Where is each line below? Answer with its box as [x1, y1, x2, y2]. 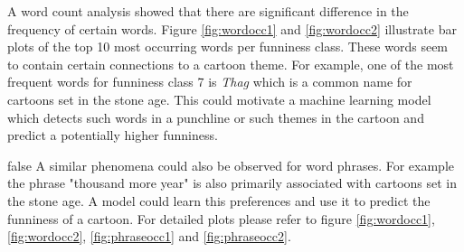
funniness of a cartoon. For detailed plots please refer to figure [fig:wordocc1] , [7, 209, 435, 228]
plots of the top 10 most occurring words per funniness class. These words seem [7, 37, 449, 56]
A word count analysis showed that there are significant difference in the [7, 2, 409, 20]
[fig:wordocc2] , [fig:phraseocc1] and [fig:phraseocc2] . [7, 227, 291, 246]
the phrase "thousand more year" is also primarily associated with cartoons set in [7, 173, 458, 192]
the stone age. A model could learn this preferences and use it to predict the [7, 191, 431, 210]
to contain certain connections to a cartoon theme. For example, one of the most [7, 54, 454, 73]
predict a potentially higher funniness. [7, 126, 218, 145]
